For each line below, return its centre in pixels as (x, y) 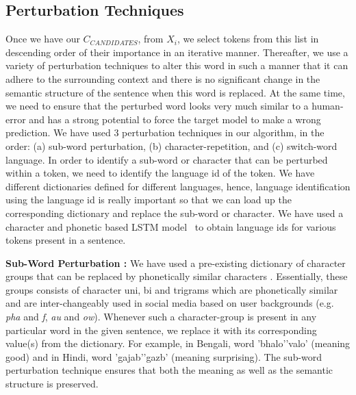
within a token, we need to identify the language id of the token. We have (160, 173)
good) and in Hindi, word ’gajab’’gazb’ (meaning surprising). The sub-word (164, 356)
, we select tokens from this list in (248, 39)
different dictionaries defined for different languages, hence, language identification (178, 186)
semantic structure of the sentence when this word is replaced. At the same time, (175, 92)
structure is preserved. (52, 384)
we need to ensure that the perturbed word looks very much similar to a (157, 106)
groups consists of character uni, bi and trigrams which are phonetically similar (172, 289)
